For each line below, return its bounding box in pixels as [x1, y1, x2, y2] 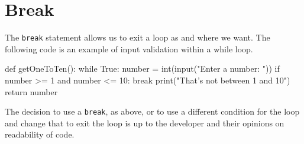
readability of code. [5, 128, 75, 140]
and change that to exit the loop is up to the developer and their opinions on [5, 116, 284, 129]
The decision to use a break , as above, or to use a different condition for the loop [5, 105, 300, 118]
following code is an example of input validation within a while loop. [5, 42, 253, 55]
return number [5, 85, 58, 98]
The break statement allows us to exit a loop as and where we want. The [5, 31, 270, 43]
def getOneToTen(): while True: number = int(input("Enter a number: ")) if [5, 62, 280, 75]
